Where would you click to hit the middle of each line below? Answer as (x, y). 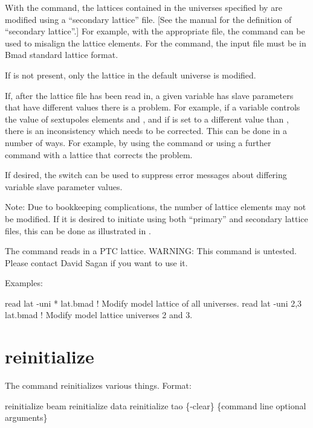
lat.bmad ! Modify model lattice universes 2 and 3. (99, 315)
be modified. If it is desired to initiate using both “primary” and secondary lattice (156, 218)
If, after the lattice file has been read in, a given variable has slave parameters (149, 95)
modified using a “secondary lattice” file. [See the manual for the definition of (148, 19)
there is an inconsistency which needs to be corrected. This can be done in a (146, 131)
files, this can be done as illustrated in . (78, 230)
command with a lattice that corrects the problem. (99, 154)
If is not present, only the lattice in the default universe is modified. (131, 75)
